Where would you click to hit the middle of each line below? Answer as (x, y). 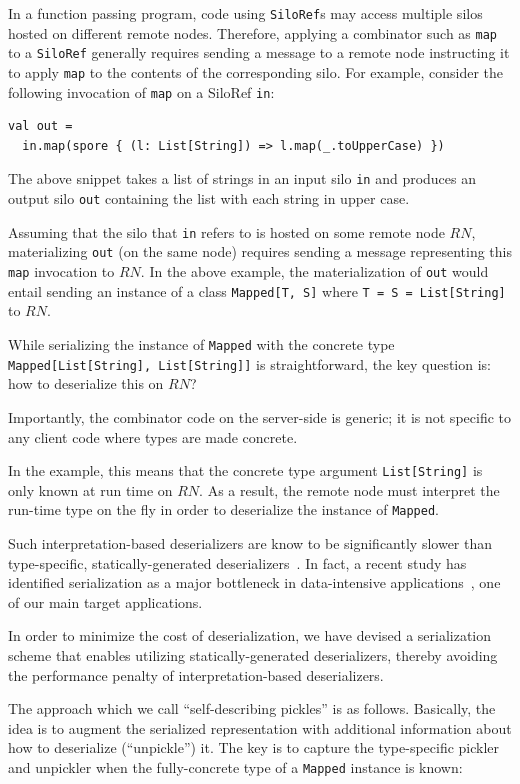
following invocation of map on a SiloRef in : (141, 91)
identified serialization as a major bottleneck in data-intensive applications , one (254, 582)
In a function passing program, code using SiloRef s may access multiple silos (245, 13)
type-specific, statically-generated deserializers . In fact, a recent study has (237, 562)
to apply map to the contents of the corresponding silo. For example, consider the (256, 71)
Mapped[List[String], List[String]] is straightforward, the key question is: (250, 363)
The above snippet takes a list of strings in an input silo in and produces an (242, 178)
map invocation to (61, 271)
